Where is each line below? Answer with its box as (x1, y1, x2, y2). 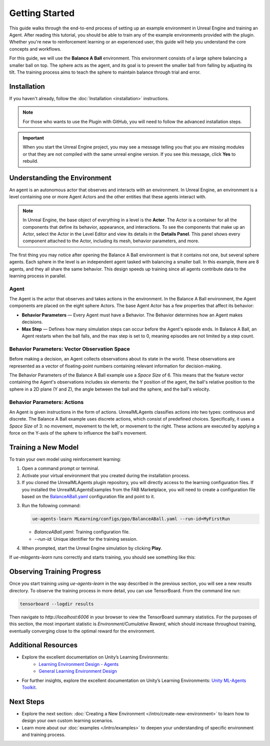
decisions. (21, 319, 43, 325)
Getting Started (9, 8, 75, 19)
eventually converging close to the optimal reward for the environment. (9, 628, 155, 634)
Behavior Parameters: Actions (9, 399, 84, 406)
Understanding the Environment (9, 173, 112, 182)
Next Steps (9, 697, 44, 706)
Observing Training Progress (9, 567, 101, 576)
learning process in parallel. (9, 273, 67, 279)
